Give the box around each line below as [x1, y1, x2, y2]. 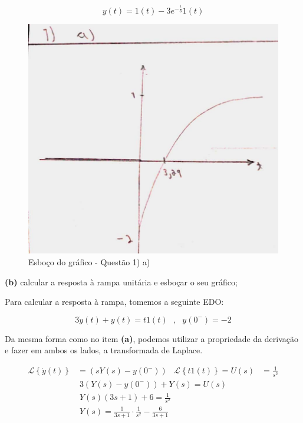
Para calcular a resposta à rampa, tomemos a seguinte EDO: [5, 295, 224, 308]
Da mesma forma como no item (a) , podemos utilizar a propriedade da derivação [5, 332, 299, 344]
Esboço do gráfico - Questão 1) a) [28, 255, 150, 268]
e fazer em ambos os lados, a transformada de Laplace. [5, 344, 203, 356]
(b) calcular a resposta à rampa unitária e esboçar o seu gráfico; [5, 275, 238, 288]
